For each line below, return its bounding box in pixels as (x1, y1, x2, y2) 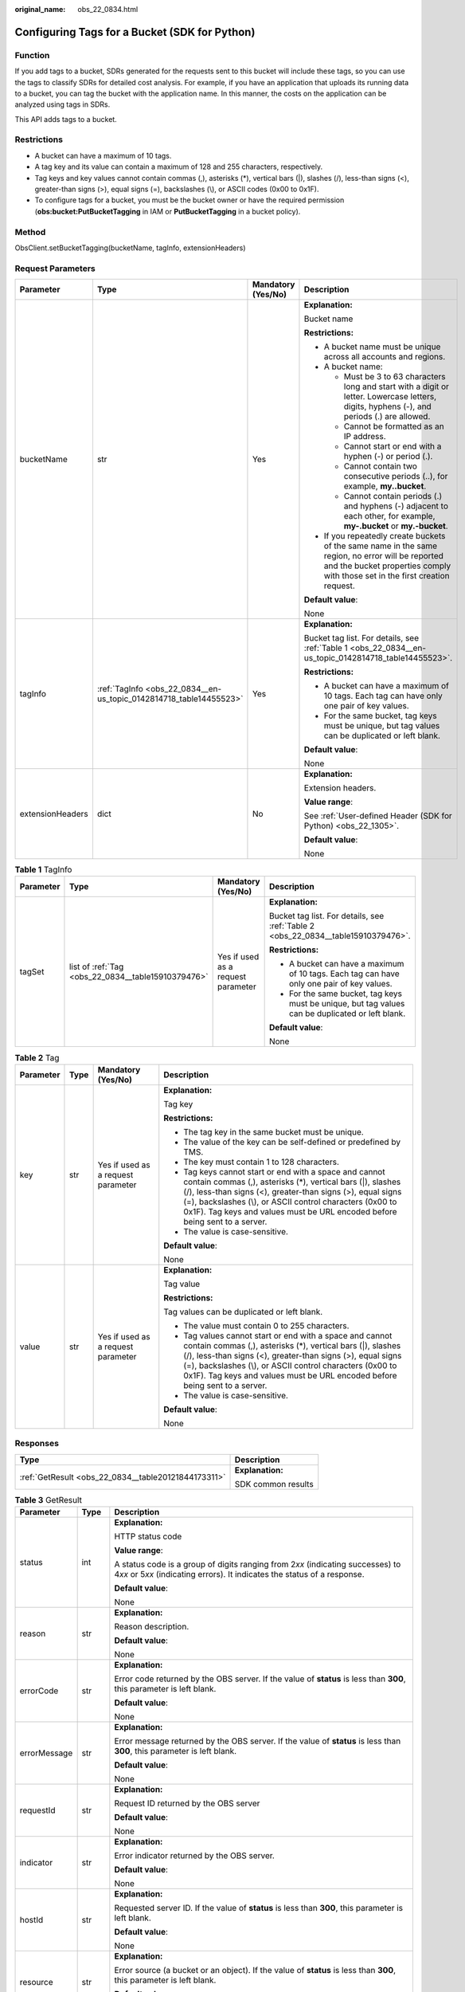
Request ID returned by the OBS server (114, 1798, 260, 1809)
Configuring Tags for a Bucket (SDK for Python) (14, 25, 256, 39)
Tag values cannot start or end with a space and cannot (183, 1330, 393, 1341)
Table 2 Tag (14, 1052, 60, 1063)
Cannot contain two (343, 461, 418, 472)
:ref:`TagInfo (96, 684, 143, 695)
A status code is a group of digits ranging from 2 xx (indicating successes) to (114, 1559, 401, 1570)
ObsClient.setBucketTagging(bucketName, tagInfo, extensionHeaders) (14, 243, 246, 253)
